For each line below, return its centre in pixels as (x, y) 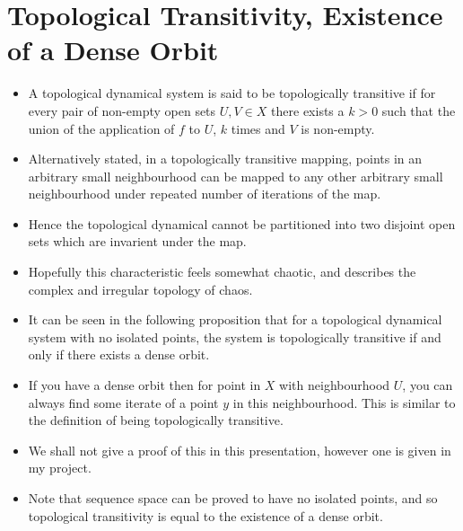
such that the (419, 110)
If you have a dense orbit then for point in (144, 385)
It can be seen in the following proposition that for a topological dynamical (235, 319)
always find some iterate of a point (123, 402)
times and (258, 128)
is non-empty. (338, 128)
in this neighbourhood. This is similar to (344, 402)
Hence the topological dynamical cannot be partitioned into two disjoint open (242, 223)
